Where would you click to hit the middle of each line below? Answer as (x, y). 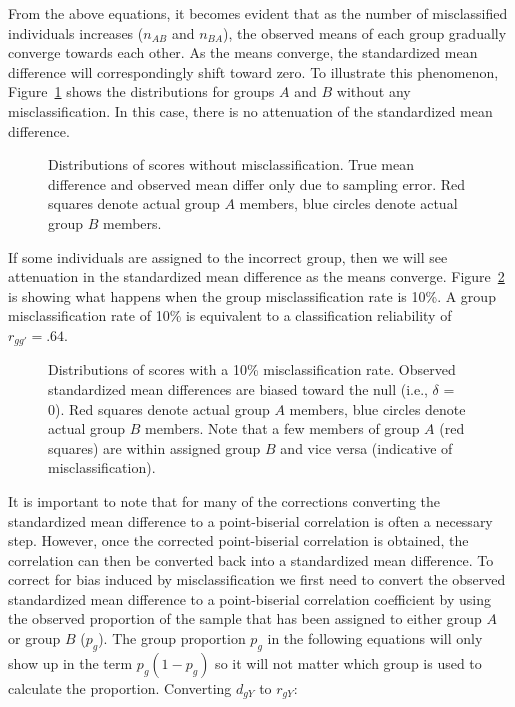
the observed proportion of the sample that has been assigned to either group (245, 618)
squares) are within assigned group (154, 447)
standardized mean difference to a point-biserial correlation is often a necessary (250, 520)
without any (373, 91)
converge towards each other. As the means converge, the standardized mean (243, 52)
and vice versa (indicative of (366, 447)
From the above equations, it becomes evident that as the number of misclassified (258, 13)
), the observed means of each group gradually (365, 32)
